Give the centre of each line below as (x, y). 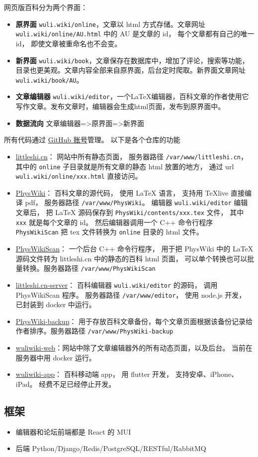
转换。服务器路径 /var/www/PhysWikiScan (89, 268)
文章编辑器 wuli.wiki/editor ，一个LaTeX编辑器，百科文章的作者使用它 (132, 96)
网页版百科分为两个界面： (46, 7)
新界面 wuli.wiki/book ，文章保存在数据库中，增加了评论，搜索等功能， (132, 60)
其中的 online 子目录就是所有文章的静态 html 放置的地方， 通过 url (125, 166)
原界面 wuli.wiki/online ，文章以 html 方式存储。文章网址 (110, 24)
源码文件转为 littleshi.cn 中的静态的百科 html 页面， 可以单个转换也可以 (131, 258)
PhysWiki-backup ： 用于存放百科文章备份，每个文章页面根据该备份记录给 (134, 321)
